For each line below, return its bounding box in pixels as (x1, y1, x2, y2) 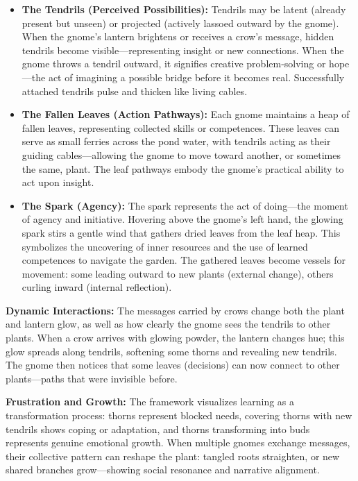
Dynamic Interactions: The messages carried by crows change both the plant (6, 303, 345, 317)
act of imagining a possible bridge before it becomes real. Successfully (48, 69, 345, 84)
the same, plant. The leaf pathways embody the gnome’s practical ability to (22, 161, 344, 176)
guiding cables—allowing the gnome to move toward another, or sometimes (22, 147, 341, 162)
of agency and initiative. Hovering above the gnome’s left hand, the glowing (22, 212, 343, 226)
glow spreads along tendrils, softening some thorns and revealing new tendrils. (6, 344, 337, 358)
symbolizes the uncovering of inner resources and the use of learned (22, 239, 308, 253)
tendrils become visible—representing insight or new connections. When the (22, 42, 344, 57)
